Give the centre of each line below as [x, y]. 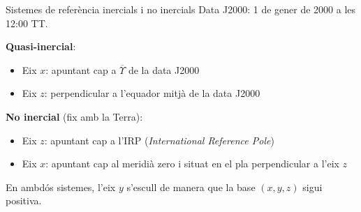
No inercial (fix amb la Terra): [74, 116]
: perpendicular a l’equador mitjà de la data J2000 [152, 93]
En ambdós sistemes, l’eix [61, 187]
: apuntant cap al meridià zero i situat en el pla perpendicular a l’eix [192, 164]
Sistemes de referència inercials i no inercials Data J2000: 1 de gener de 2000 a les [181, 9]
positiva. [24, 200]
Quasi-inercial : [41, 46]
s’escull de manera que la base [191, 187]
